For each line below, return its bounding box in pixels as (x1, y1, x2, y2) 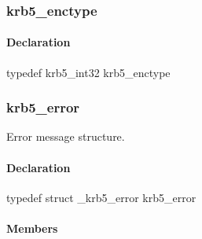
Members (6, 220, 58, 237)
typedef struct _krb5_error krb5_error (6, 189, 196, 205)
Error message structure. (6, 128, 125, 145)
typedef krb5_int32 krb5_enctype (6, 64, 171, 80)
